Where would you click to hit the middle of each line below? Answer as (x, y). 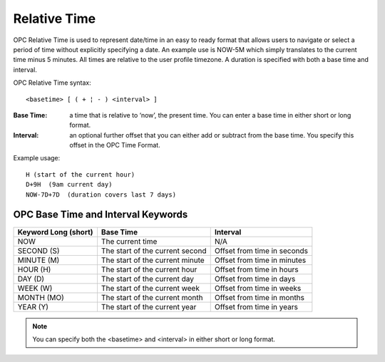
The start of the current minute (153, 260)
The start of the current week (150, 288)
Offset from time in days (255, 279)
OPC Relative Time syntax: (52, 83)
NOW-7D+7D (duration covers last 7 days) (101, 195)
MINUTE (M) (38, 260)
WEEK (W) (35, 288)
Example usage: (37, 158)
